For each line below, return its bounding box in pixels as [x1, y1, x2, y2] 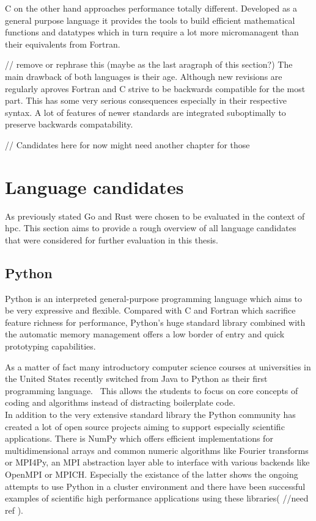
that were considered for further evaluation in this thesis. [5, 233, 218, 246]
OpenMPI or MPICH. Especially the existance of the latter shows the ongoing [5, 467, 298, 480]
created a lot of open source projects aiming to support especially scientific [5, 420, 285, 433]
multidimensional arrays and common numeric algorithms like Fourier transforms [5, 444, 309, 456]
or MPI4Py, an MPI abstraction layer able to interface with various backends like [5, 456, 310, 469]
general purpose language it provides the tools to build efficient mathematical [5, 13, 295, 26]
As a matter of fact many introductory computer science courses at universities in [5, 360, 311, 373]
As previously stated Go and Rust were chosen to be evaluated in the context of [5, 209, 305, 222]
